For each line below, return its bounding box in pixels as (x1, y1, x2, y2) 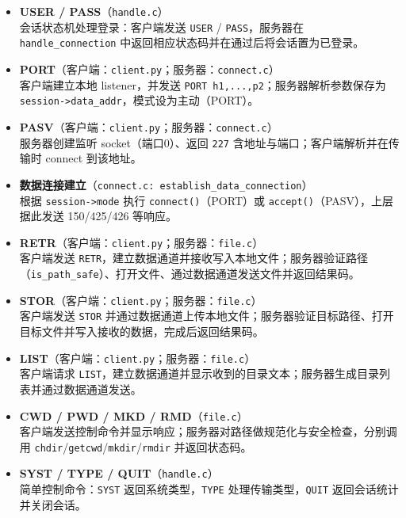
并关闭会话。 (19, 496, 86, 512)
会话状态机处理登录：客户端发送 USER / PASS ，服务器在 (19, 18, 304, 35)
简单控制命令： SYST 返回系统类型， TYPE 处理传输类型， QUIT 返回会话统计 (19, 481, 399, 497)
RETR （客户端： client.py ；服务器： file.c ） (19, 234, 264, 250)
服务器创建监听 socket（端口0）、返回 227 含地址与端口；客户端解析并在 (19, 134, 389, 150)
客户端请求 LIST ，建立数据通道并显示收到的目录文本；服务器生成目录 (19, 365, 380, 382)
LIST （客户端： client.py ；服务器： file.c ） (19, 349, 256, 366)
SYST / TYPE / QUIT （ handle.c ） (19, 465, 219, 482)
